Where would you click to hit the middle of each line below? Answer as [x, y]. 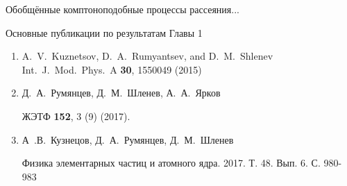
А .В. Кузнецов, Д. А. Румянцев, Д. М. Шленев [128, 139]
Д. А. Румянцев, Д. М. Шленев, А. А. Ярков [121, 93]
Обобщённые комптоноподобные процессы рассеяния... [122, 9]
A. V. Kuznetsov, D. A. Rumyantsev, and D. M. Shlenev [147, 56]
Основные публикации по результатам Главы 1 [104, 32]
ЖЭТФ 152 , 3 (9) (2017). [76, 116]
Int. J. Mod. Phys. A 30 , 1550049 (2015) [112, 69]
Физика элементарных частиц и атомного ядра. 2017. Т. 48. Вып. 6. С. [171, 163]
